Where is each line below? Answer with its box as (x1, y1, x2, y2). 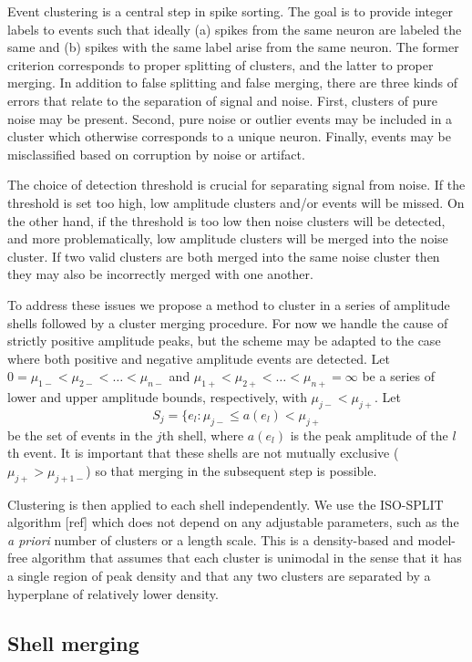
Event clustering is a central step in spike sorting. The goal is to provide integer (7, 2, 453, 20)
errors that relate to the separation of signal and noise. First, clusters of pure (7, 90, 437, 109)
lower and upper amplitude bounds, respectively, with (7, 388, 307, 407)
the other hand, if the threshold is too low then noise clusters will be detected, (7, 211, 446, 230)
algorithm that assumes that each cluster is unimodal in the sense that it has (31, 548, 462, 567)
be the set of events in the (7, 425, 153, 444)
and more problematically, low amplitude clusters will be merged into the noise (7, 229, 448, 248)
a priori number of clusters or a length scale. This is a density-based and (7, 530, 414, 549)
